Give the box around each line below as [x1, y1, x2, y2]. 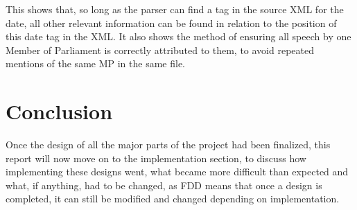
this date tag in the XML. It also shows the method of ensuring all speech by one [6, 29, 351, 44]
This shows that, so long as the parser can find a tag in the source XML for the [6, 2, 344, 16]
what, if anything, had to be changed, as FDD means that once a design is [6, 177, 322, 192]
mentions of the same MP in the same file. [6, 56, 185, 71]
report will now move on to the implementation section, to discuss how [6, 150, 306, 165]
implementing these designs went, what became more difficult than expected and [6, 164, 349, 179]
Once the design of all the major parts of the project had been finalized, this [6, 137, 331, 152]
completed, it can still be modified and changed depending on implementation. [6, 191, 340, 206]
